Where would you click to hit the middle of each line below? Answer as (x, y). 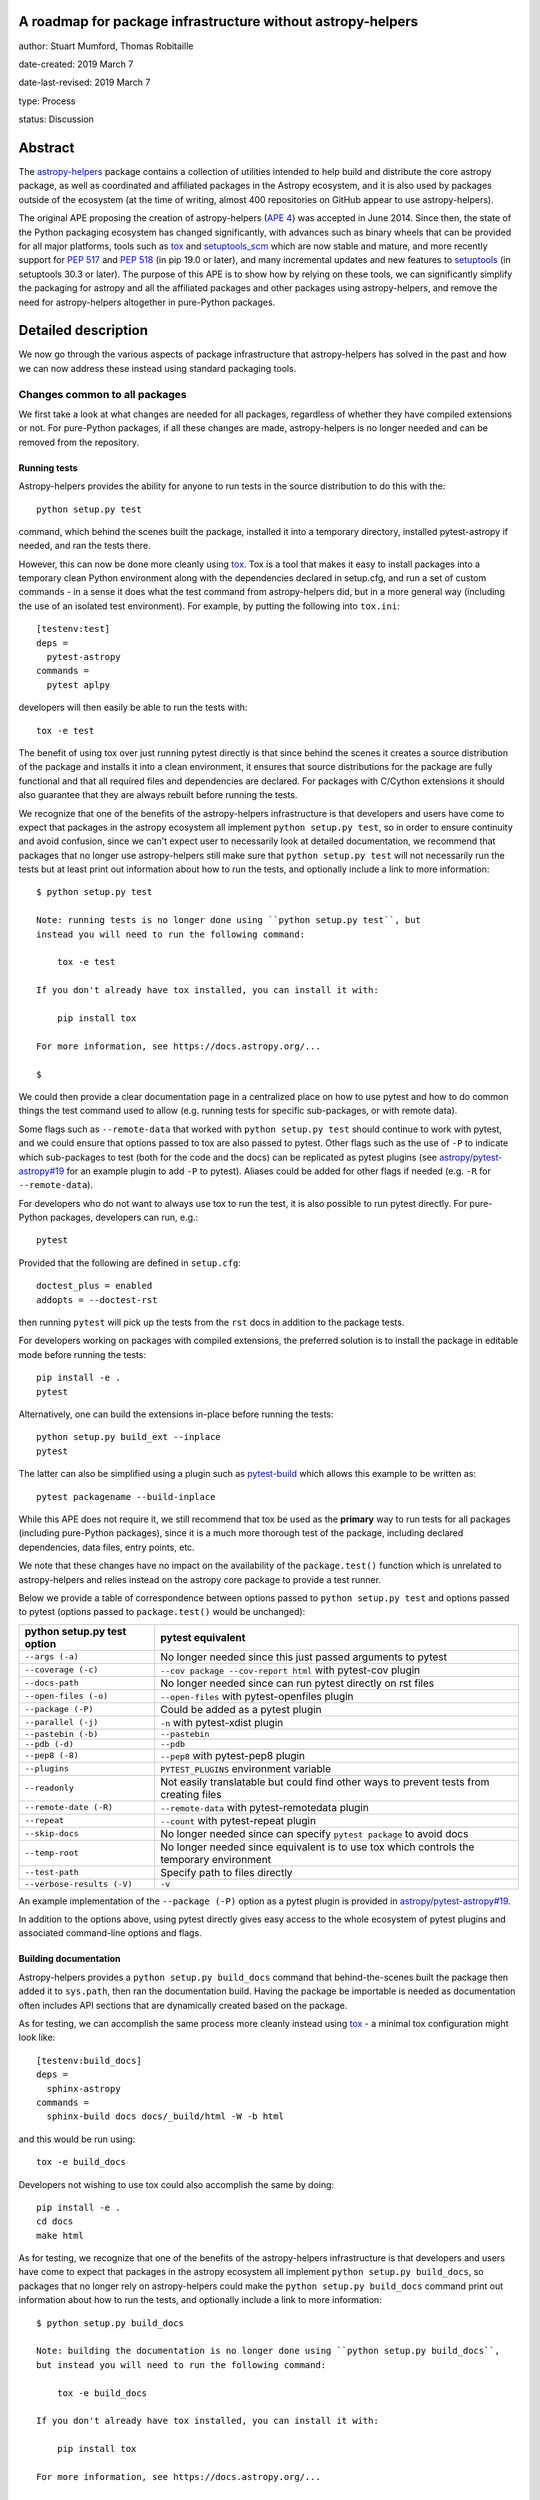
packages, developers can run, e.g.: (124, 1217)
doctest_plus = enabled (94, 1286)
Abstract (46, 147)
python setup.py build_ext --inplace (129, 1437)
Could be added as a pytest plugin (241, 1709)
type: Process (47, 101)
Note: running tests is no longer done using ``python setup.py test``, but (229, 920)
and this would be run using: (77, 2139)
